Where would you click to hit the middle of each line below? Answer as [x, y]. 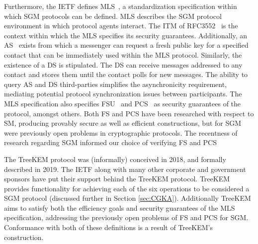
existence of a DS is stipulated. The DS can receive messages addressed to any [123, 64]
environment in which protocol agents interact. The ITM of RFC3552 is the [121, 26]
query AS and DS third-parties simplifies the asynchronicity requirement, [116, 84]
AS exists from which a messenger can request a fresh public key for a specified [126, 45]
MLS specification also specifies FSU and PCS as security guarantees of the [123, 103]
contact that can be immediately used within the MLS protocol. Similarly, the [123, 54]
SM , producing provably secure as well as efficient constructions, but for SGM [123, 123]
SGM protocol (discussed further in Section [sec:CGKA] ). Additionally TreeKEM [128, 198]
